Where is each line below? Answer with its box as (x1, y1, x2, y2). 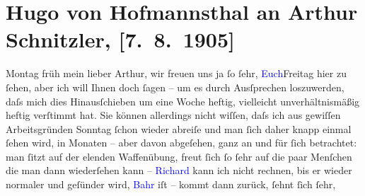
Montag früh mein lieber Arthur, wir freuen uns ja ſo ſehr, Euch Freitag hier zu (6, 66, 347, 81)
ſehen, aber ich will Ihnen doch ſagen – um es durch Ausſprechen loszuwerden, (6, 79, 344, 94)
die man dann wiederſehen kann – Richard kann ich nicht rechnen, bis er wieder (6, 163, 352, 178)
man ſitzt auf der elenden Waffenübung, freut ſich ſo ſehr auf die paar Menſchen (6, 149, 352, 163)
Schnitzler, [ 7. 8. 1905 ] (6, 25, 236, 54)
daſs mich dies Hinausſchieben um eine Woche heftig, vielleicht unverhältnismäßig (6, 93, 360, 108)
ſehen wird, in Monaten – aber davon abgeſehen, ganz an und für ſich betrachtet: (6, 135, 357, 150)
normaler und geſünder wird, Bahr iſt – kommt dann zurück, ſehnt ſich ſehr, (6, 177, 336, 192)
